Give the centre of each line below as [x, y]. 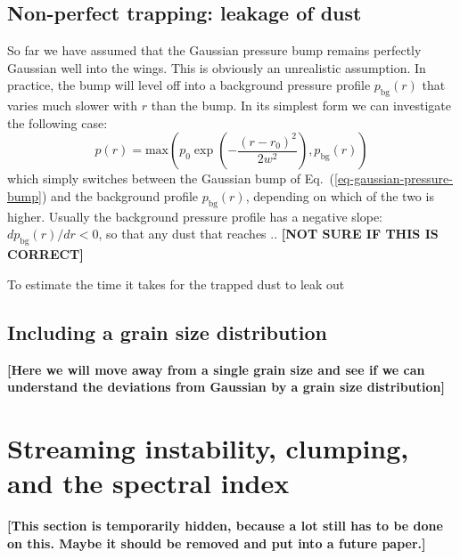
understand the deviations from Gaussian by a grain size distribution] [226, 387]
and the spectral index [148, 483]
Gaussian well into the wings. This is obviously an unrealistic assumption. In [217, 67]
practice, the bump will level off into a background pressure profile [189, 85]
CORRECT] [45, 254]
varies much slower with [73, 105]
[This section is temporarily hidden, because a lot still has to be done [225, 526]
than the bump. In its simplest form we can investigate [301, 105]
